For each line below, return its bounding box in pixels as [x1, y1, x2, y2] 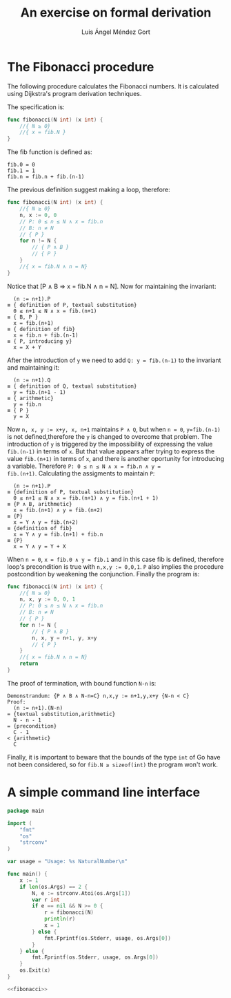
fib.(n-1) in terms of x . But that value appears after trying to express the [7, 447, 215, 455]
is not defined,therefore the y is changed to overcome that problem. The [7, 432, 212, 440]
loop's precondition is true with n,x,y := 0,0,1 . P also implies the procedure [7, 562, 224, 571]
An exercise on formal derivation [20, 5, 212, 21]
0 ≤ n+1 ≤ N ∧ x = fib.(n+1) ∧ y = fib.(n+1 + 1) [13, 494, 159, 502]
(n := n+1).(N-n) [13, 704, 63, 711]
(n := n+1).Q [13, 377, 51, 384]
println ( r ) [43, 916, 76, 923]
